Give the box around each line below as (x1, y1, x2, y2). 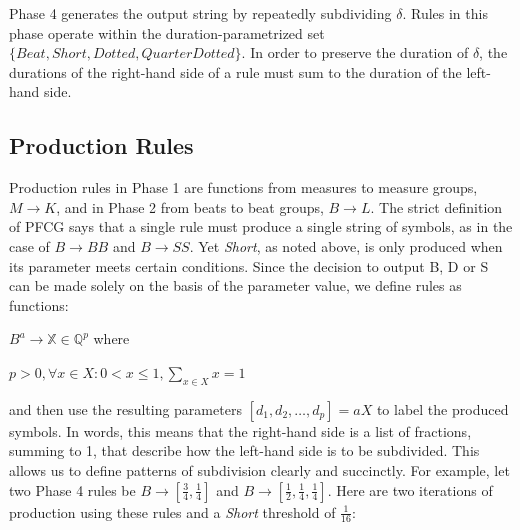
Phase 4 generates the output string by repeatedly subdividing (9, 3, 392, 23)
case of (9, 235, 50, 256)
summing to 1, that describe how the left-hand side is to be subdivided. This (9, 440, 480, 461)
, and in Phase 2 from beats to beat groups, (56, 196, 324, 217)
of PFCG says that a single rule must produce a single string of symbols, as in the (9, 216, 513, 237)
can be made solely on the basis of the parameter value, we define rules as (9, 275, 462, 296)
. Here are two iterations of (327, 479, 493, 500)
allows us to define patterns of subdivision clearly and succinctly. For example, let (9, 459, 510, 480)
